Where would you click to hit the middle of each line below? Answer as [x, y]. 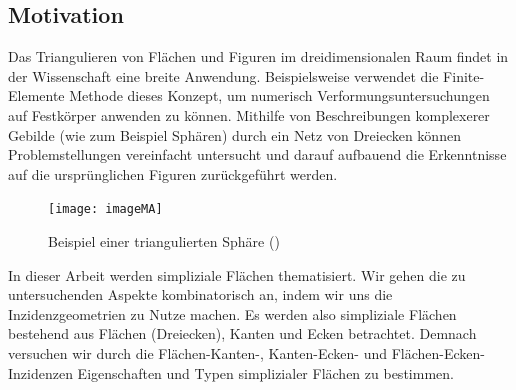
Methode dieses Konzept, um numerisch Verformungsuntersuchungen [279, 95]
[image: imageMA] [105, 209]
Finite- [464, 75]
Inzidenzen [40, 372]
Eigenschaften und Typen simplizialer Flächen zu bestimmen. [265, 372]
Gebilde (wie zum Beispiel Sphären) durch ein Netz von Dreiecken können [234, 134]
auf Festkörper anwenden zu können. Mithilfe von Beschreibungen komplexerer [249, 114]
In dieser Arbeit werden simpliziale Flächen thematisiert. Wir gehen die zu [237, 274]
